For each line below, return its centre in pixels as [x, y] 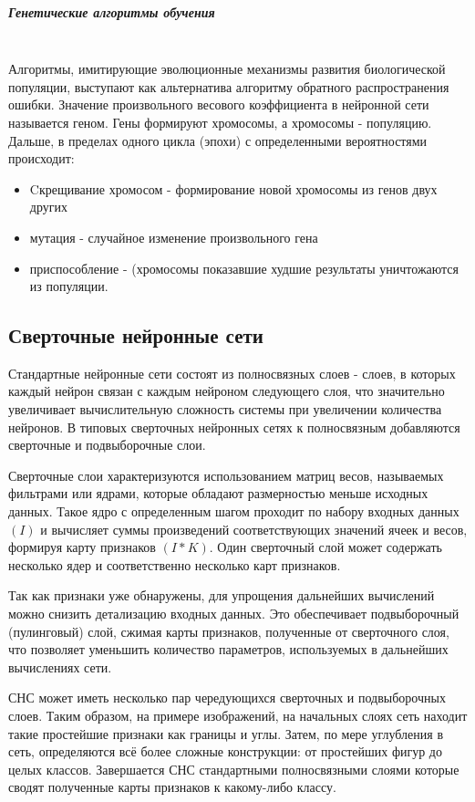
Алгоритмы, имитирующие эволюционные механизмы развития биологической [227, 69]
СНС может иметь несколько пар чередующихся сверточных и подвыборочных [227, 698]
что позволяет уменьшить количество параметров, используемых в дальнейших [228, 649]
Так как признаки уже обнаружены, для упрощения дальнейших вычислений [222, 595]
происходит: [41, 158]
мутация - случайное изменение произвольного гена [174, 237]
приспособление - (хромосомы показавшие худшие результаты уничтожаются [244, 268]
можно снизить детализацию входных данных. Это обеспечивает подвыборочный [234, 614]
